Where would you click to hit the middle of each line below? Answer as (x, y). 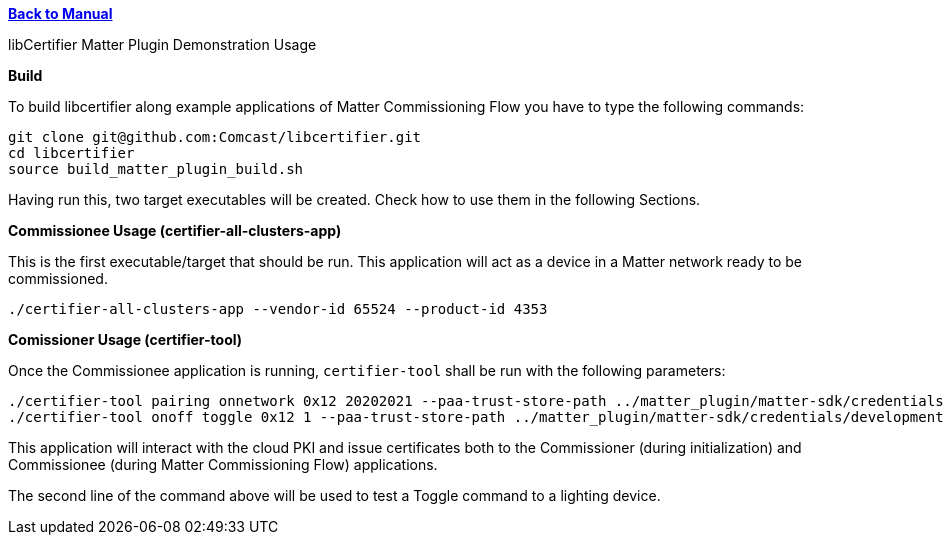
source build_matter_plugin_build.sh (156, 169)
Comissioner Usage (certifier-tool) (125, 339)
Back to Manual (60, 13)
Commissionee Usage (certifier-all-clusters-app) (175, 230)
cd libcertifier (71, 153)
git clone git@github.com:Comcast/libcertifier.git (215, 137)
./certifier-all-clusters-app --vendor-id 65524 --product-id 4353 (278, 309)
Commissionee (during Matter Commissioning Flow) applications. (223, 464)
